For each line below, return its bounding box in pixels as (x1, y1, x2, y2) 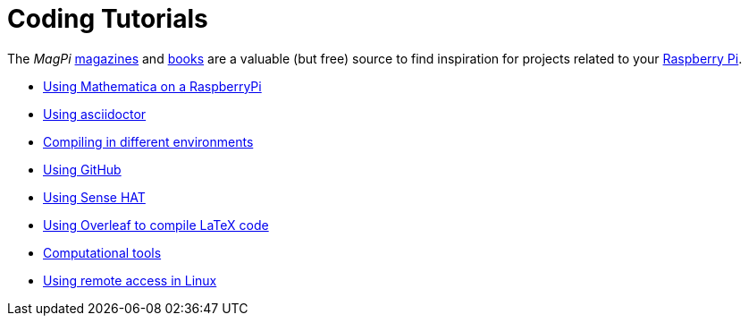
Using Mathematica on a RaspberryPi (43, 78, 262, 94)
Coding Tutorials (7, 4, 208, 34)
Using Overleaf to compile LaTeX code (43, 217, 269, 233)
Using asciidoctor (43, 106, 147, 122)
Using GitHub (43, 161, 122, 177)
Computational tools (43, 244, 162, 260)
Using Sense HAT (43, 189, 146, 205)
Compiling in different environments (43, 133, 254, 149)
